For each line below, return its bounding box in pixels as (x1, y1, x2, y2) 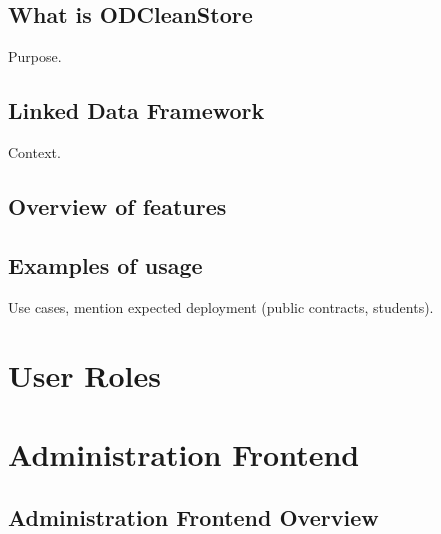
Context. (8, 142, 61, 162)
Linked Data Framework (8, 95, 265, 126)
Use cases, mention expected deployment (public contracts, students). (8, 296, 434, 317)
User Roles (8, 355, 161, 396)
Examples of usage (8, 249, 203, 280)
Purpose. (8, 46, 62, 67)
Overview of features (8, 190, 227, 221)
